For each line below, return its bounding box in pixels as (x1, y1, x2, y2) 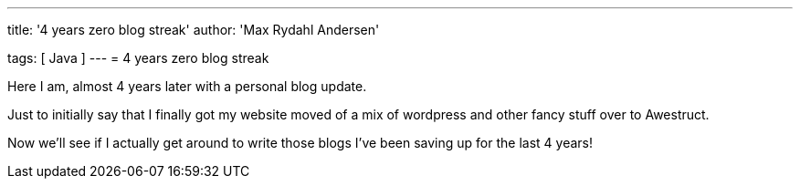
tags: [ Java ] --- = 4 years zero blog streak (7, 50, 269, 66)
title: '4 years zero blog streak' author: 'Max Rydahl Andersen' (7, 22, 380, 37)
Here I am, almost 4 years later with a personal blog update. (7, 78, 367, 94)
